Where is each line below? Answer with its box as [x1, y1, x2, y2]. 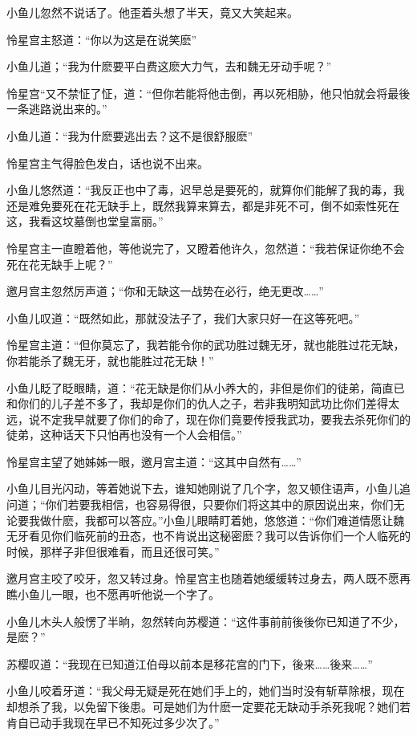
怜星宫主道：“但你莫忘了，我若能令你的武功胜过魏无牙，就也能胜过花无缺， [6, 336, 405, 353]
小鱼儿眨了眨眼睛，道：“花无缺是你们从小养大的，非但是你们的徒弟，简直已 [6, 379, 405, 396]
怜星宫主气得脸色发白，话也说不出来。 [6, 154, 208, 171]
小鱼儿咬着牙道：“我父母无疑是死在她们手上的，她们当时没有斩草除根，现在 [6, 682, 405, 699]
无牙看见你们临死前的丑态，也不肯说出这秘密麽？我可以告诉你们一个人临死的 [6, 527, 411, 544]
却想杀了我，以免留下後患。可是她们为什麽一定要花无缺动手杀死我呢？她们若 [6, 698, 411, 714]
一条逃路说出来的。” [6, 100, 107, 117]
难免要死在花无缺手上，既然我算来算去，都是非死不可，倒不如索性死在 [28, 197, 399, 213]
